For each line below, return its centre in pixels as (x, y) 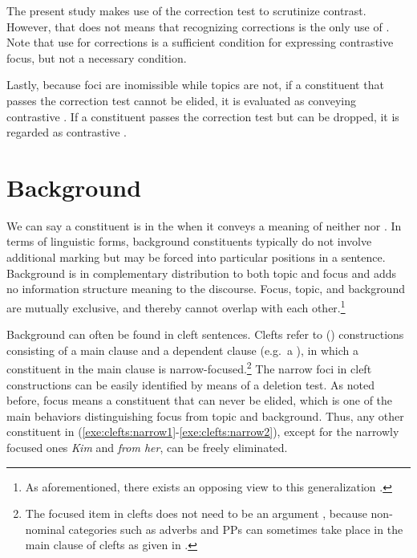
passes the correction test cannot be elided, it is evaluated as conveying (182, 100)
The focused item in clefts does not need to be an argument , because (196, 513)
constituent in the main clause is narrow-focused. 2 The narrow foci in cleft (189, 367)
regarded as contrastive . (67, 132)
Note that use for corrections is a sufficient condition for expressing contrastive (200, 42)
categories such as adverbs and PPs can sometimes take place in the (236, 529)
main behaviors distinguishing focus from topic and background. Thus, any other (205, 415)
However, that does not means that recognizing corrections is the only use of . (198, 26)
